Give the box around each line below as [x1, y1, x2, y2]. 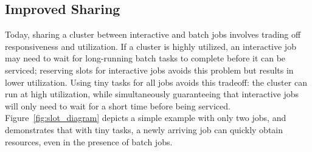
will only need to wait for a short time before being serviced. [5, 99, 231, 112]
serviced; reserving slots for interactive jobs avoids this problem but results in [5, 63, 294, 76]
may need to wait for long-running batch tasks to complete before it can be [5, 52, 286, 64]
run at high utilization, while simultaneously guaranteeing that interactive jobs [5, 88, 299, 100]
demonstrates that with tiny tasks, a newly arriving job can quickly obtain [5, 123, 283, 136]
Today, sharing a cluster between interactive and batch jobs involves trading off [5, 28, 301, 41]
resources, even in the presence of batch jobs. [5, 135, 173, 148]
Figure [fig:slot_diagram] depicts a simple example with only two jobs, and [5, 111, 286, 124]
